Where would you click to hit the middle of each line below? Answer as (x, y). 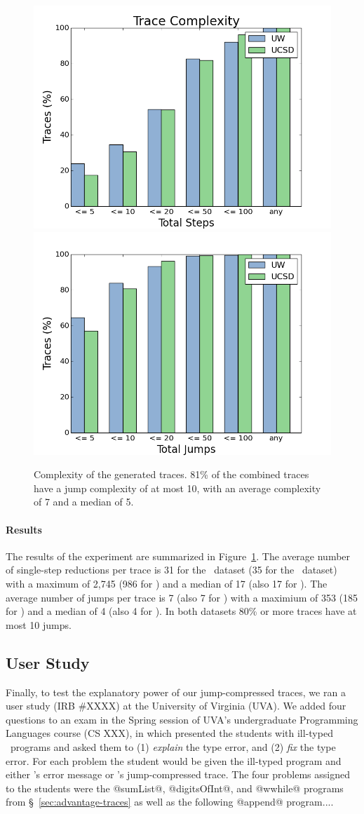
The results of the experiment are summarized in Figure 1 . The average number (178, 556)
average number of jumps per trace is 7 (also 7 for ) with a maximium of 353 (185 (182, 597)
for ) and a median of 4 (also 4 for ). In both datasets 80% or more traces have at (181, 611)
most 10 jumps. (39, 624)
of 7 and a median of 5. (84, 502)
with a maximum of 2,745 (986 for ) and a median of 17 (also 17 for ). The (167, 583)
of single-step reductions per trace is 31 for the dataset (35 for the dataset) (171, 570)
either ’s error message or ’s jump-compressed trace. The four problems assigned (178, 774)
